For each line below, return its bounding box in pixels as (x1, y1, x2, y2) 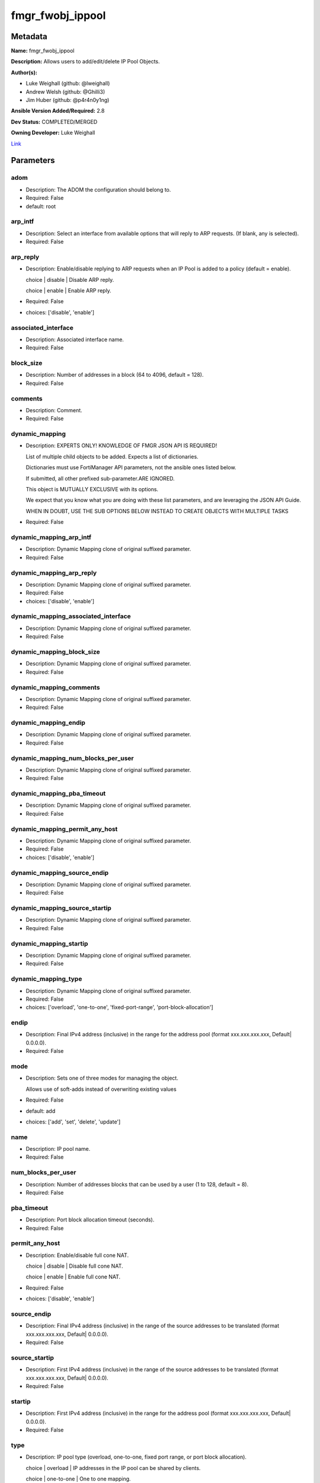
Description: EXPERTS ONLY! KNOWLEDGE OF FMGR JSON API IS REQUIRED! (25, 442, 217, 449)
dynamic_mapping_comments (11, 683, 100, 691)
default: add (25, 1107, 56, 1115)
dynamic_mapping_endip (11, 718, 86, 727)
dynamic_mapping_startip (11, 939, 88, 947)
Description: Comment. (25, 406, 82, 413)
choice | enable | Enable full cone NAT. (25, 1273, 121, 1281)
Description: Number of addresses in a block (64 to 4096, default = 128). (25, 371, 204, 378)
